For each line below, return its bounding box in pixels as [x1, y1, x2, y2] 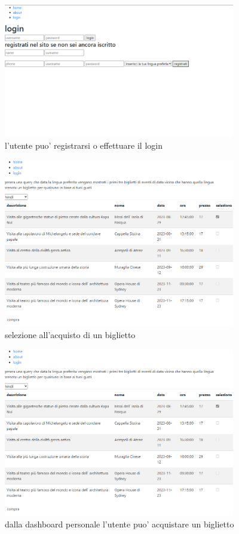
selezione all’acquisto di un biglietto [5, 329, 136, 340]
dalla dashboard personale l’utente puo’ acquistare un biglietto [5, 518, 234, 530]
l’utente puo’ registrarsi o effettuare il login [5, 139, 163, 151]
